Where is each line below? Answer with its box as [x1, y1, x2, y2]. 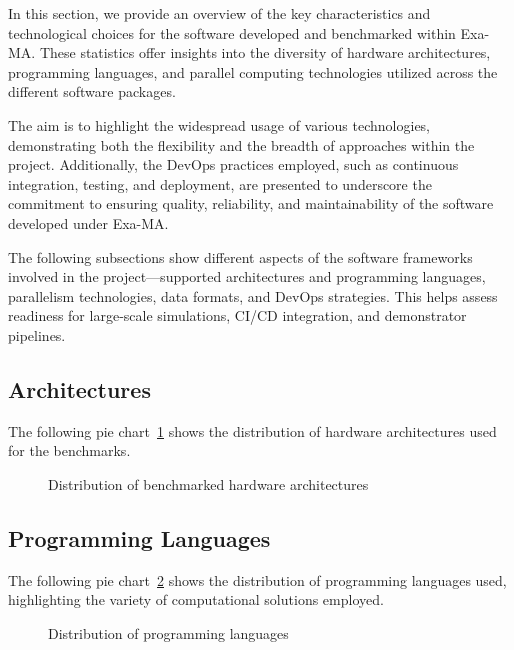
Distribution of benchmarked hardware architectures [48, 473, 369, 494]
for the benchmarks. [8, 440, 131, 461]
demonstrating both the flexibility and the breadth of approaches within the [8, 134, 475, 155]
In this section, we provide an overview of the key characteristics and [8, 3, 431, 23]
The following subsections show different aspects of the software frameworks [8, 246, 473, 267]
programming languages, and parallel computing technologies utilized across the [8, 61, 498, 82]
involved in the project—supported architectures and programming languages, [8, 266, 486, 287]
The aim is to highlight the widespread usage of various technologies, [8, 114, 431, 135]
